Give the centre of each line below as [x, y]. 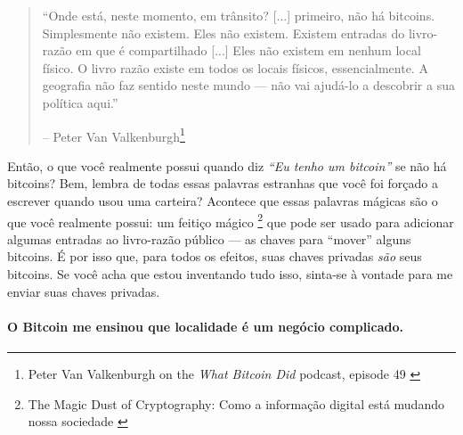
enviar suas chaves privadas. [84, 291]
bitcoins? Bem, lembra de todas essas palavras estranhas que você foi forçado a [223, 183]
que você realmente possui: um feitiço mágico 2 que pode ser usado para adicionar [231, 220]
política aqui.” [80, 102]
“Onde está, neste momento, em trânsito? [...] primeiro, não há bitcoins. [239, 15]
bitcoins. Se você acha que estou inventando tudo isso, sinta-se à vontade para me [230, 274]
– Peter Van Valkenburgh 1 [114, 135]
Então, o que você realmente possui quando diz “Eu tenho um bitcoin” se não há [227, 165]
